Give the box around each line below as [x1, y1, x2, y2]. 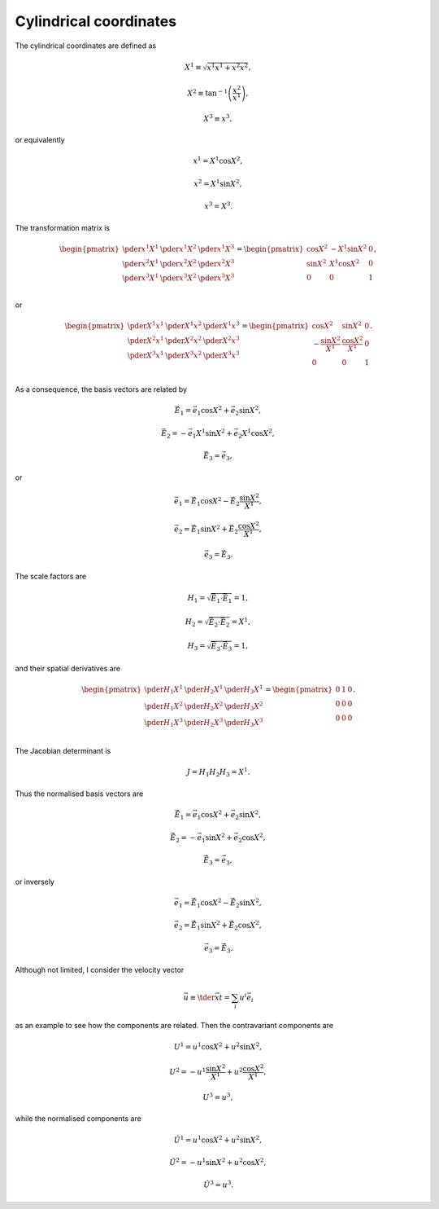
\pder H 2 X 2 [184, 700, 224, 712]
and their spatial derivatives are [15, 663, 121, 673]
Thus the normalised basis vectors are [15, 789, 144, 798]
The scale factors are [15, 571, 87, 581]
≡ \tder [189, 992, 215, 1002]
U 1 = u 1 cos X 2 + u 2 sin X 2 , [173, 1040, 262, 1051]
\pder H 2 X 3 [184, 716, 224, 729]
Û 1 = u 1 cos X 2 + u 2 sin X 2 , [173, 1134, 262, 1145]
